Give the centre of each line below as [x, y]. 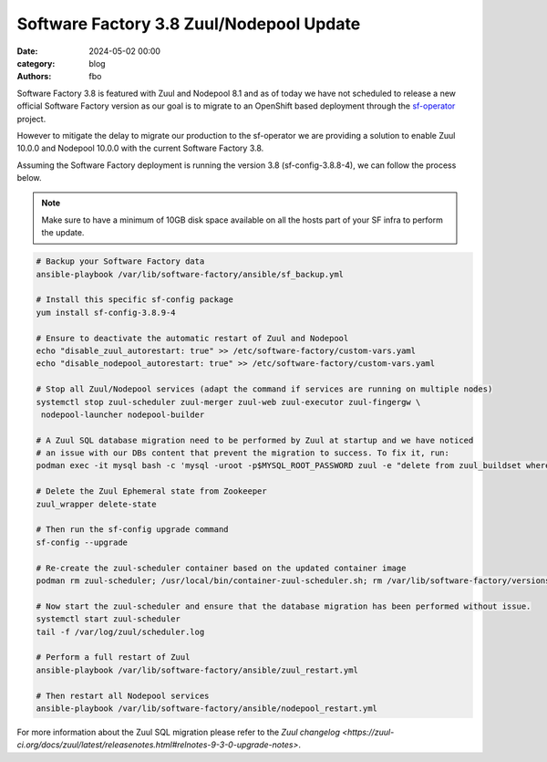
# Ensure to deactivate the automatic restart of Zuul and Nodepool [192, 338]
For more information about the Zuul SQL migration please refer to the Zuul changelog [179, 732]
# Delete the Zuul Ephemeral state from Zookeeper [152, 491]
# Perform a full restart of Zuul [113, 658]
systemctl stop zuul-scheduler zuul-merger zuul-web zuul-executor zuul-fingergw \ [228, 402]
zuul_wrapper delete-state [96, 504]
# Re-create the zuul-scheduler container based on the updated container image [221, 568]
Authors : [34, 77]
